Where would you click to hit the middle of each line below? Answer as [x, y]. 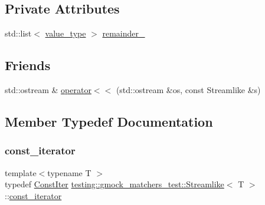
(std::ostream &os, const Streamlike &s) [188, 90]
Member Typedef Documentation [109, 121]
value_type [66, 33]
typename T [69, 172]
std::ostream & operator [48, 90]
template [21, 172]
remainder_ [124, 33]
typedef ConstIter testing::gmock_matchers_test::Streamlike [114, 184]
